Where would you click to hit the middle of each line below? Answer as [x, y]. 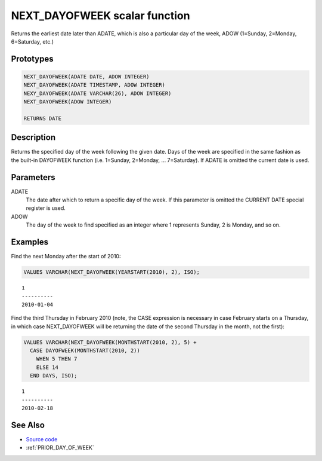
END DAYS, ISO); [54, 376]
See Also [28, 425]
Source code [42, 439]
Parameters [33, 177]
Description [33, 138]
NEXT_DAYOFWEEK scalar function [100, 16]
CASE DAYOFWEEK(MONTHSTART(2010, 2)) [85, 351]
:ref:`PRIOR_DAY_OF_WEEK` [60, 448]
